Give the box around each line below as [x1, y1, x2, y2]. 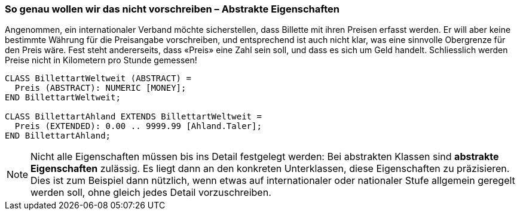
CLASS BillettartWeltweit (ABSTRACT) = [5, 73, 191, 84]
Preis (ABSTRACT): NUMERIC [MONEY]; [14, 83, 186, 93]
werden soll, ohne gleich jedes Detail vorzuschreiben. [30, 186, 271, 199]
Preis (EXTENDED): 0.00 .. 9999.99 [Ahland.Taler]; [14, 121, 262, 131]
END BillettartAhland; [5, 131, 111, 141]
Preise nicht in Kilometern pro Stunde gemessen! [5, 55, 197, 66]
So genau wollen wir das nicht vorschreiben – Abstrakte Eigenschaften [5, 3, 339, 15]
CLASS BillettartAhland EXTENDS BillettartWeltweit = [5, 112, 262, 122]
